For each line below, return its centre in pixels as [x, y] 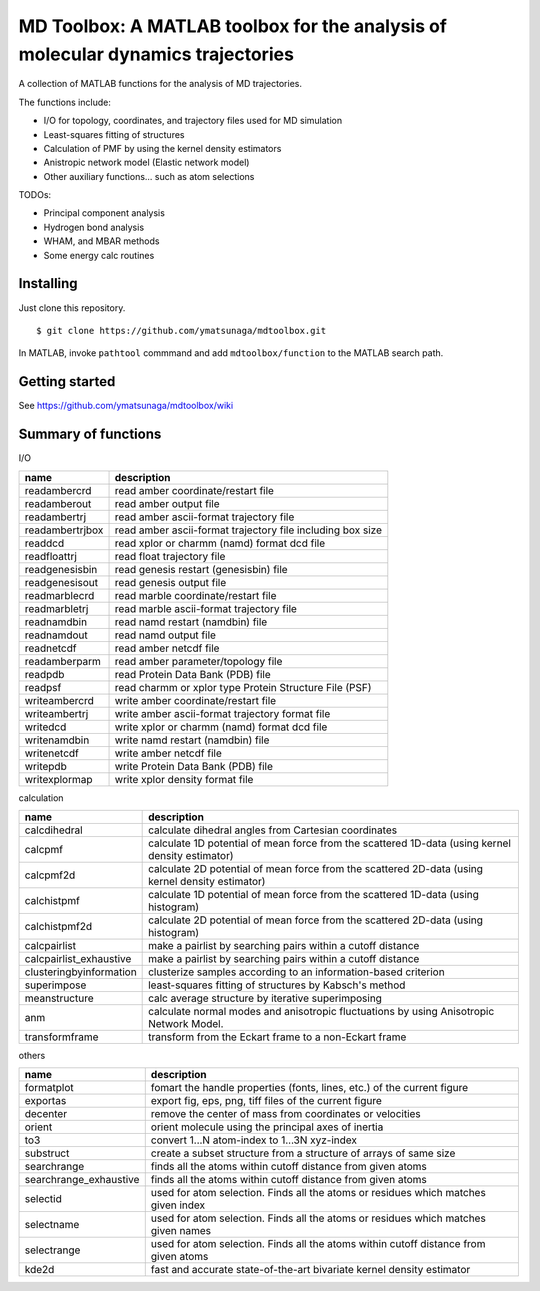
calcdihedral [54, 830]
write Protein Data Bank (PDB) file [194, 766]
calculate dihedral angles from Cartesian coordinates [273, 830]
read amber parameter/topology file [198, 661]
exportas [45, 1101]
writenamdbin [57, 740]
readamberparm [63, 661]
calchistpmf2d [58, 926]
